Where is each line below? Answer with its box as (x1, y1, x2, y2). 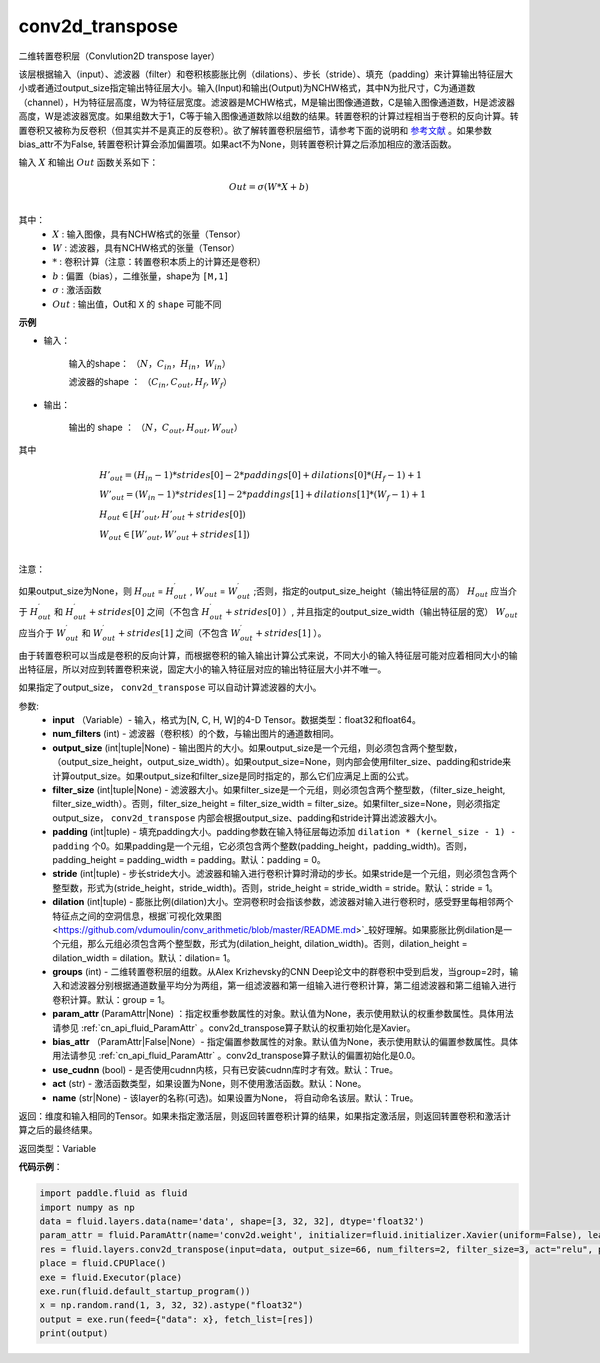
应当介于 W (18, 626, 67, 639)
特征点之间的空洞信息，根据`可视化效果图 (52, 910, 222, 922)
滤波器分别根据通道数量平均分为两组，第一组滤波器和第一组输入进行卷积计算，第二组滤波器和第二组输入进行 (69, 980, 517, 992)
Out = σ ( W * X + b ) (228, 181, 309, 193)
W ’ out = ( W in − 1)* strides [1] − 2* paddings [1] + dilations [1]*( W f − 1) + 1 (98, 489, 427, 503)
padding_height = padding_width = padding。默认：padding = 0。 (52, 853, 327, 865)
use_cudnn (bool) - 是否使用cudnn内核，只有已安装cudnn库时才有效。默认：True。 (52, 1063, 399, 1075)
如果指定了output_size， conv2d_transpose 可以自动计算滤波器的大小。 (18, 681, 322, 694)
